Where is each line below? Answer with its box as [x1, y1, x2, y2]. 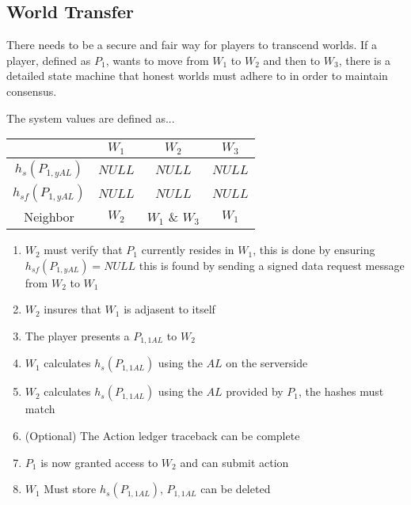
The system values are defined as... [6, 109, 175, 126]
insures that [44, 301, 101, 317]
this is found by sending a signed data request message [139, 256, 405, 273]
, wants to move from [105, 51, 209, 68]
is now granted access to [40, 454, 158, 470]
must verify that [44, 241, 123, 258]
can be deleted [200, 480, 271, 497]
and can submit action [180, 454, 289, 470]
